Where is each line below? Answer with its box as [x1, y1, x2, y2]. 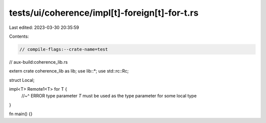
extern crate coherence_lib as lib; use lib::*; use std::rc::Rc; [9, 68, 129, 74]
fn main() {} [9, 111, 33, 117]
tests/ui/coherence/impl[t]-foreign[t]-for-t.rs [9, 7, 199, 18]
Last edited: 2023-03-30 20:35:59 [9, 25, 79, 30]
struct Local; [9, 77, 34, 83]
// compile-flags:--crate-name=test [19, 47, 108, 52]
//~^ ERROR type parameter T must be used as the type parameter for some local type [21, 93, 197, 99]
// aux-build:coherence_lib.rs [9, 59, 68, 65]
